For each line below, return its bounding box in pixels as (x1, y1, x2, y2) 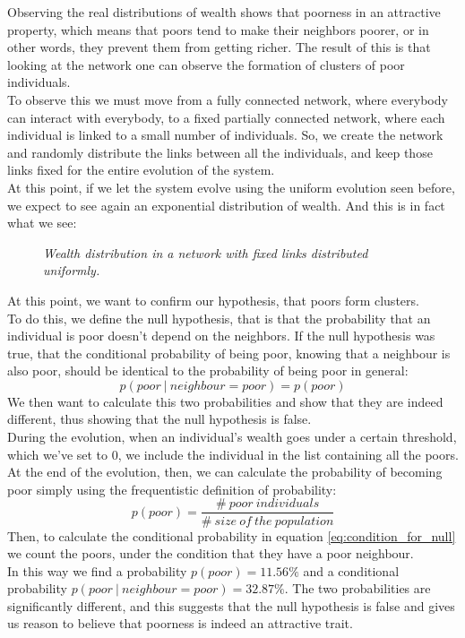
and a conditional (303, 561, 400, 580)
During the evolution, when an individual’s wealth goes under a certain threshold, (7, 427, 457, 446)
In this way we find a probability (7, 561, 187, 580)
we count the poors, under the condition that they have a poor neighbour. (7, 544, 414, 563)
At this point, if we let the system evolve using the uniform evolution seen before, (7, 177, 455, 196)
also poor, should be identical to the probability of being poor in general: (7, 361, 409, 380)
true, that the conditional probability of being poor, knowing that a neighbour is (7, 343, 451, 362)
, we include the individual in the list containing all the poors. (117, 444, 459, 463)
